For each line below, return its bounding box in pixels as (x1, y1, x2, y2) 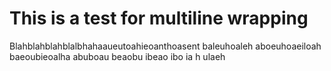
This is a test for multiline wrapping (9, 7, 309, 30)
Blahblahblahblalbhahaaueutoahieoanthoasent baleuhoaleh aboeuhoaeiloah (9, 40, 322, 52)
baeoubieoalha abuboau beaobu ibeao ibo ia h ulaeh (9, 50, 226, 62)
